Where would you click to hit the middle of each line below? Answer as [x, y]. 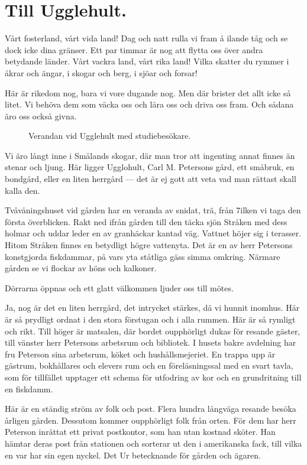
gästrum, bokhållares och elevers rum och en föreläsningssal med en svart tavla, [149, 365]
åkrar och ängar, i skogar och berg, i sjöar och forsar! [101, 72]
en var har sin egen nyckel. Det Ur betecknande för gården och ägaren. [133, 455]
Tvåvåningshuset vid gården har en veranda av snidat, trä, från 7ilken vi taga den [153, 210]
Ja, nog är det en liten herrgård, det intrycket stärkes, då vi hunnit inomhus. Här [152, 308]
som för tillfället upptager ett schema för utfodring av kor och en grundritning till [153, 377]
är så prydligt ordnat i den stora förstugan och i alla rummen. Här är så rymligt [150, 319]
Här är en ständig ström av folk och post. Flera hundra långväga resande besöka [151, 409]
